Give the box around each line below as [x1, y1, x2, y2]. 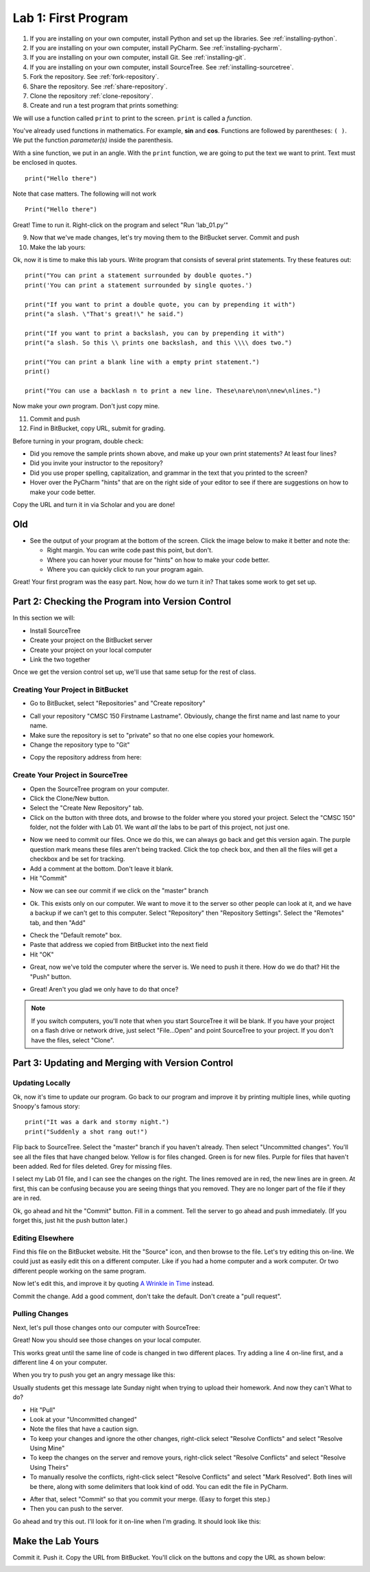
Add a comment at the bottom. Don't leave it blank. [29, 865, 174, 873]
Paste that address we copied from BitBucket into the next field [29, 941, 208, 949]
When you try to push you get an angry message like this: [12, 1371, 175, 1379]
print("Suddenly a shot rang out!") [25, 1127, 148, 1136]
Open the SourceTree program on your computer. [29, 784, 169, 793]
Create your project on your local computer [29, 646, 152, 654]
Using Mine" [29, 1444, 65, 1453]
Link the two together [29, 655, 90, 664]
